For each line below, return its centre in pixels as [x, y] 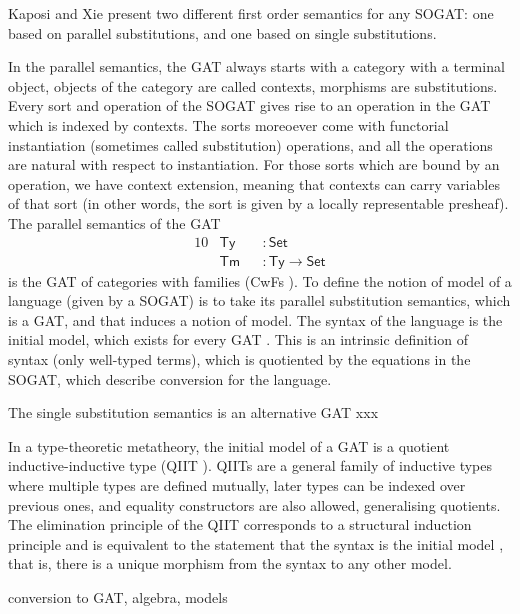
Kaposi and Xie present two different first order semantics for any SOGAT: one [251, 13]
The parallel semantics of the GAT [114, 222]
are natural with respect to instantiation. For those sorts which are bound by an [254, 164]
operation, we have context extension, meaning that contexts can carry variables [254, 183]
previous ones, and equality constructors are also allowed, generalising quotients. [254, 504]
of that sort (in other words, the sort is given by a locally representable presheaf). [258, 203]
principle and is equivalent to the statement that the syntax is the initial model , [256, 543]
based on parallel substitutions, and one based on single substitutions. [222, 32]
